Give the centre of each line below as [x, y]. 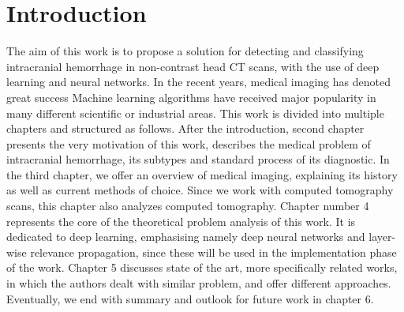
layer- [382, 237]
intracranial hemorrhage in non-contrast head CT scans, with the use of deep [193, 66]
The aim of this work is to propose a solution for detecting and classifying [185, 51]
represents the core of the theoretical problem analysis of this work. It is [181, 221]
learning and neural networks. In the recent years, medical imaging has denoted [198, 82]
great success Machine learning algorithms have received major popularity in [191, 97]
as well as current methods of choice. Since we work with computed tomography [200, 190]
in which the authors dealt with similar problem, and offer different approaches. [199, 283]
